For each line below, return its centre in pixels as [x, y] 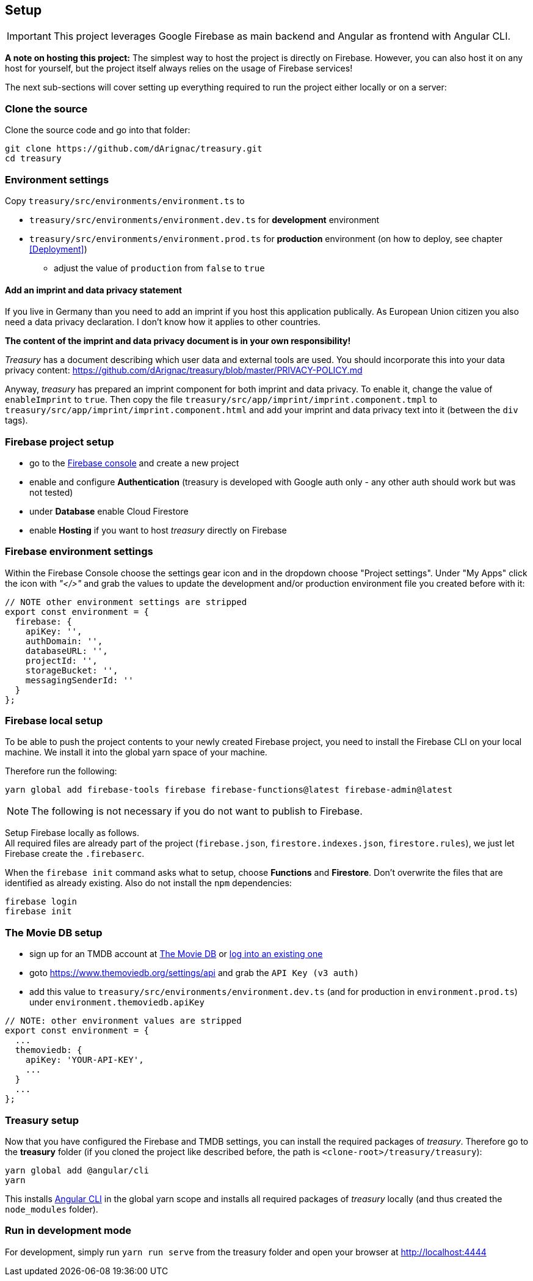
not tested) [51, 492]
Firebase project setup [60, 442]
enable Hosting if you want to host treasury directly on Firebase [158, 530]
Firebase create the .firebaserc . [75, 854]
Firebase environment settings [79, 552]
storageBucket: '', [72, 670]
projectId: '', [61, 660]
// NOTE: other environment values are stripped [123, 1021]
